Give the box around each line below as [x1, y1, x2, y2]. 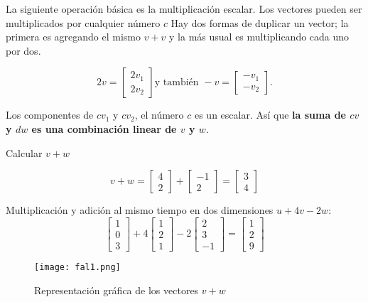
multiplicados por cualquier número [6, 15, 161, 30]
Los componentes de [6, 107, 94, 122]
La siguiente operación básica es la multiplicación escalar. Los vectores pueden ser [6, 1, 362, 16]
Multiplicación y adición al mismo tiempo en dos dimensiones [6, 203, 274, 217]
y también [154, 77, 199, 88]
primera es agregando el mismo [6, 29, 141, 44]
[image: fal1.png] [34, 261, 121, 272]
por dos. [6, 43, 41, 58]
